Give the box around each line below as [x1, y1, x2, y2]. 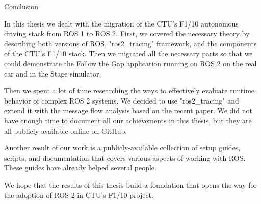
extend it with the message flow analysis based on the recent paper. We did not [4, 105, 252, 116]
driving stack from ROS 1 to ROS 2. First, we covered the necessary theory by [4, 28, 250, 39]
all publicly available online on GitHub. [4, 125, 127, 136]
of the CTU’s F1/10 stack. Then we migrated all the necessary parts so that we [4, 48, 253, 59]
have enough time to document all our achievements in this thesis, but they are [4, 115, 252, 125]
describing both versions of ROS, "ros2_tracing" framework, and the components [4, 38, 257, 48]
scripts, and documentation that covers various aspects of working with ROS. [4, 152, 246, 163]
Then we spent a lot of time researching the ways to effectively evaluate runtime [4, 85, 255, 96]
